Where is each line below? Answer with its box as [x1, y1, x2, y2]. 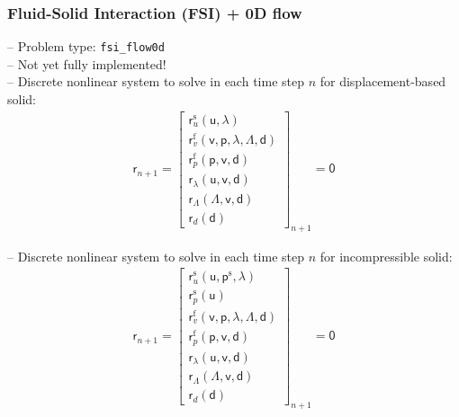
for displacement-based [319, 72, 446, 91]
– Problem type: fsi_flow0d [7, 37, 165, 56]
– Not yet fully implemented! [7, 54, 166, 73]
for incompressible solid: [319, 246, 453, 265]
